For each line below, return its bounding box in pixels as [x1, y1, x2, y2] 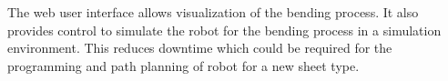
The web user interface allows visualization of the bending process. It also [7, 3, 419, 21]
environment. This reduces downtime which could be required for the [7, 38, 392, 57]
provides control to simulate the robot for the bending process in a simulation [7, 20, 442, 39]
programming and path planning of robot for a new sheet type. [7, 56, 360, 75]
